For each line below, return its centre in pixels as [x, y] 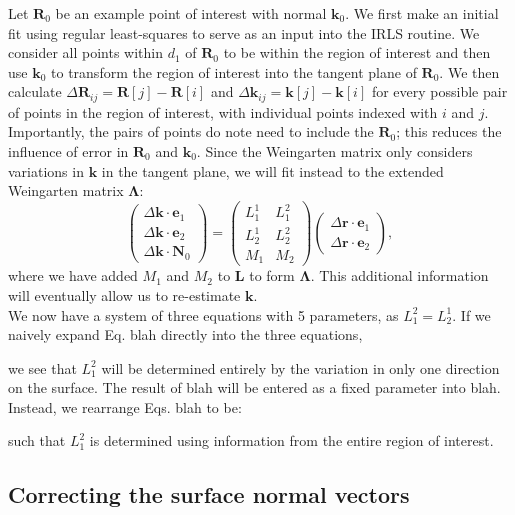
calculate [35, 91]
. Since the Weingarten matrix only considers [334, 151]
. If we [471, 314]
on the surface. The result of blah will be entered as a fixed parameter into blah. [254, 387]
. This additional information [399, 275]
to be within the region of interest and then [357, 52]
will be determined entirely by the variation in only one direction [300, 367]
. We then [469, 71]
